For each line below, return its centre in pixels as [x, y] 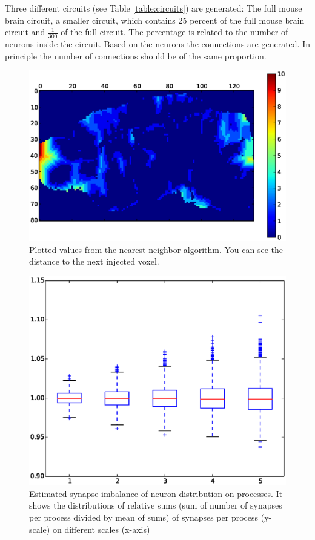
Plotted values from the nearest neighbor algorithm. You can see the [156, 249]
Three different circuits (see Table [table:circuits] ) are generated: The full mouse [154, 8]
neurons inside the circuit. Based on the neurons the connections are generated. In [157, 44]
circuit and [25, 32]
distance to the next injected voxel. [94, 261]
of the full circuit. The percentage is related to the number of [174, 32]
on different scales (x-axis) [101, 529]
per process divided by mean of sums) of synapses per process [144, 517]
